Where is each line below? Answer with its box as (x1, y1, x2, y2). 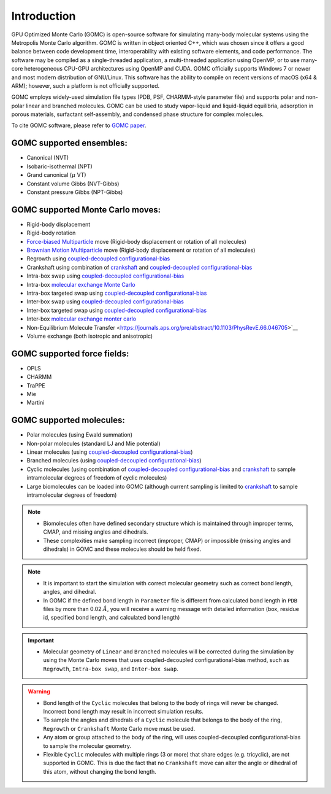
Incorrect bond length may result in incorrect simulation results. (43, 708, 204, 715)
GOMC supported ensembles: (11, 138, 128, 149)
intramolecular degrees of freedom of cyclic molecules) (26, 474, 167, 481)
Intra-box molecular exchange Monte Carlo (26, 281, 135, 288)
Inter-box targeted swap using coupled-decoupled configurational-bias (26, 306, 207, 314)
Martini (26, 399, 45, 407)
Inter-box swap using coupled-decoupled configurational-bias (26, 298, 184, 305)
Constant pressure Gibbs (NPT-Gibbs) (26, 188, 123, 196)
